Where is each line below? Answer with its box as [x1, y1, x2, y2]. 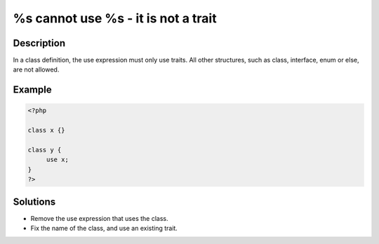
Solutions [13, 196, 56, 208]
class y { [27, 146, 62, 154]
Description [13, 37, 66, 49]
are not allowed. [13, 65, 60, 74]
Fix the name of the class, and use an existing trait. [30, 224, 178, 233]
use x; [46, 156, 69, 164]
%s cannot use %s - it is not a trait [13, 11, 217, 26]
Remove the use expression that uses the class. [30, 214, 168, 222]
